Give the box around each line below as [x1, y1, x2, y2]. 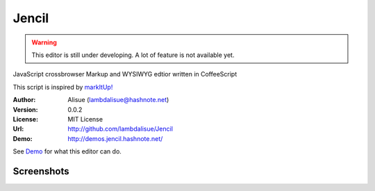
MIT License [67, 115, 103, 123]
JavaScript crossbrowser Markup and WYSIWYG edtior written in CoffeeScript [12, 70, 237, 78]
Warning [31, 38, 57, 47]
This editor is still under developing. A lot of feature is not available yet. [31, 51, 235, 59]
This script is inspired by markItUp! [12, 83, 113, 91]
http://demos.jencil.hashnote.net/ [67, 134, 163, 142]
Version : [12, 105, 38, 114]
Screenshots [12, 165, 69, 177]
